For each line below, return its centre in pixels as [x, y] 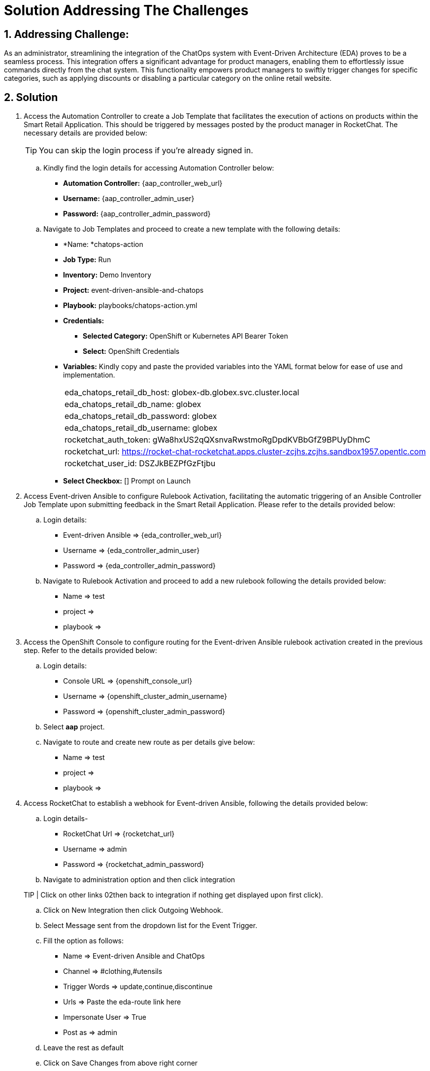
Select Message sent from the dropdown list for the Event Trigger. [150, 926]
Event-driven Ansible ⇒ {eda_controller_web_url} [143, 535]
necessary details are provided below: [85, 133]
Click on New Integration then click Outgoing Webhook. [133, 910]
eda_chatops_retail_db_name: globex [133, 404]
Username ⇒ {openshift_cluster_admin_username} [145, 696]
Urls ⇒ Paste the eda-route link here [122, 1002]
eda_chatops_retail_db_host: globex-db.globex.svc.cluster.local [182, 393]
